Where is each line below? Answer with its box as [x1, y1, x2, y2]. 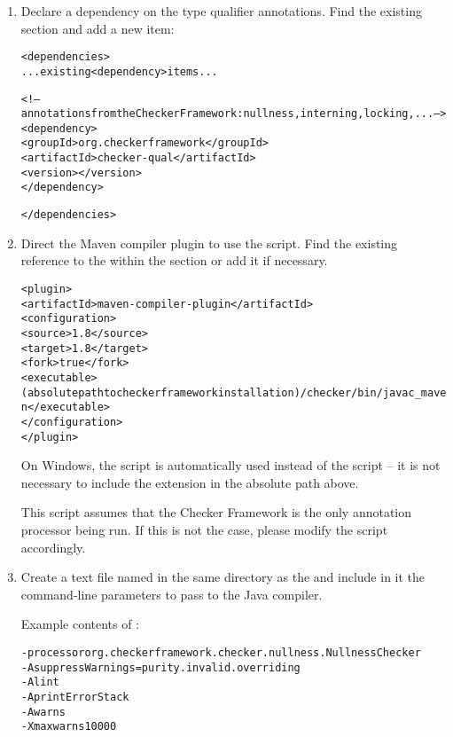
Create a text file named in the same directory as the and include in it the [20, 568, 426, 586]
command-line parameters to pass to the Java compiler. [20, 584, 323, 603]
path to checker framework [78, 386, 218, 399]
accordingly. [20, 537, 86, 556]
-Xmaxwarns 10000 [20, 720, 117, 733]
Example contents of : [20, 615, 140, 633]
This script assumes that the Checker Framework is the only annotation [20, 503, 412, 521]
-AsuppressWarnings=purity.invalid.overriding [20, 661, 301, 674]
